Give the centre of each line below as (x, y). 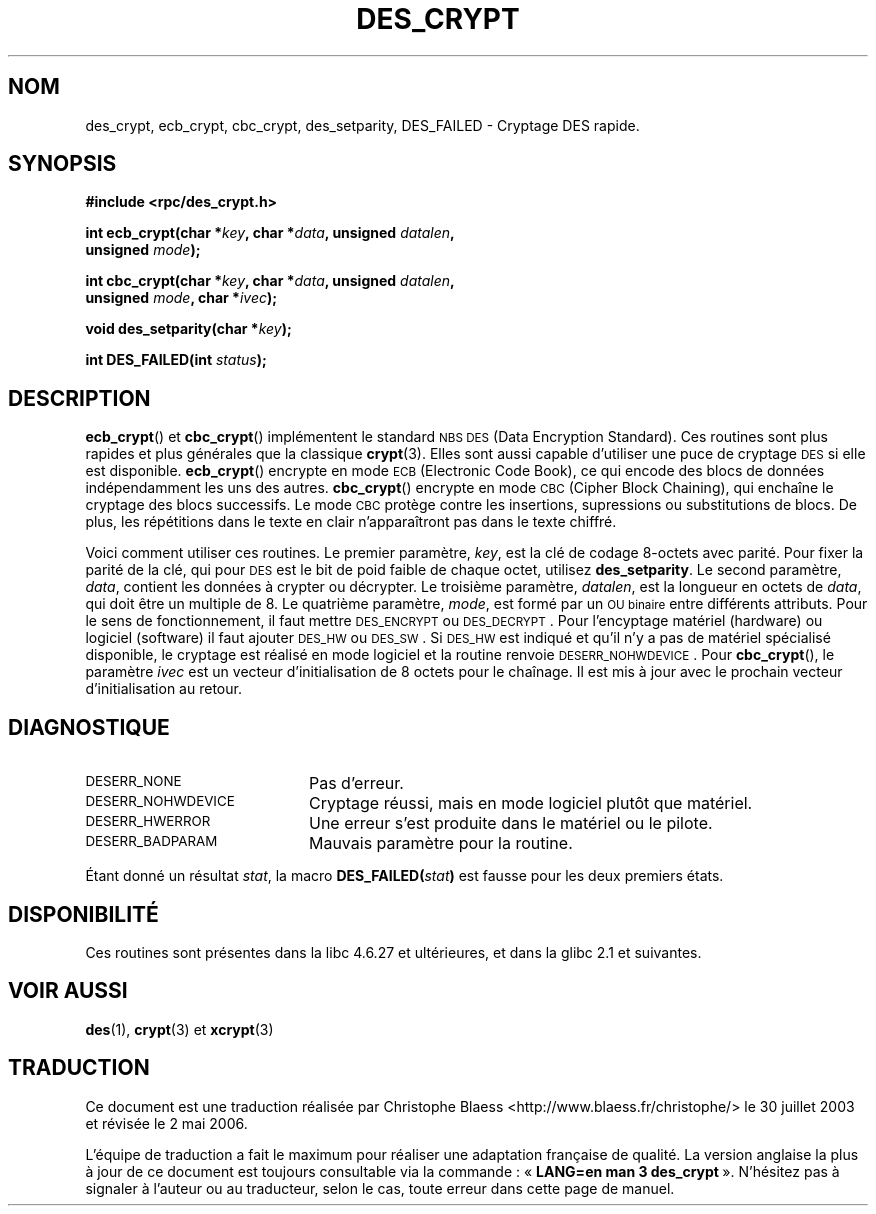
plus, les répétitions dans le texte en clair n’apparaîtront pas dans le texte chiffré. (351, 522)
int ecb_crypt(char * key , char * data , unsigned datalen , (270, 233)
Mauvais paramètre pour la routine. (440, 843)
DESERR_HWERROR (148, 821)
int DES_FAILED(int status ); (176, 360)
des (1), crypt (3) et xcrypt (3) (179, 1029)
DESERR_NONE (133, 781)
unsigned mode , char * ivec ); (181, 298)
